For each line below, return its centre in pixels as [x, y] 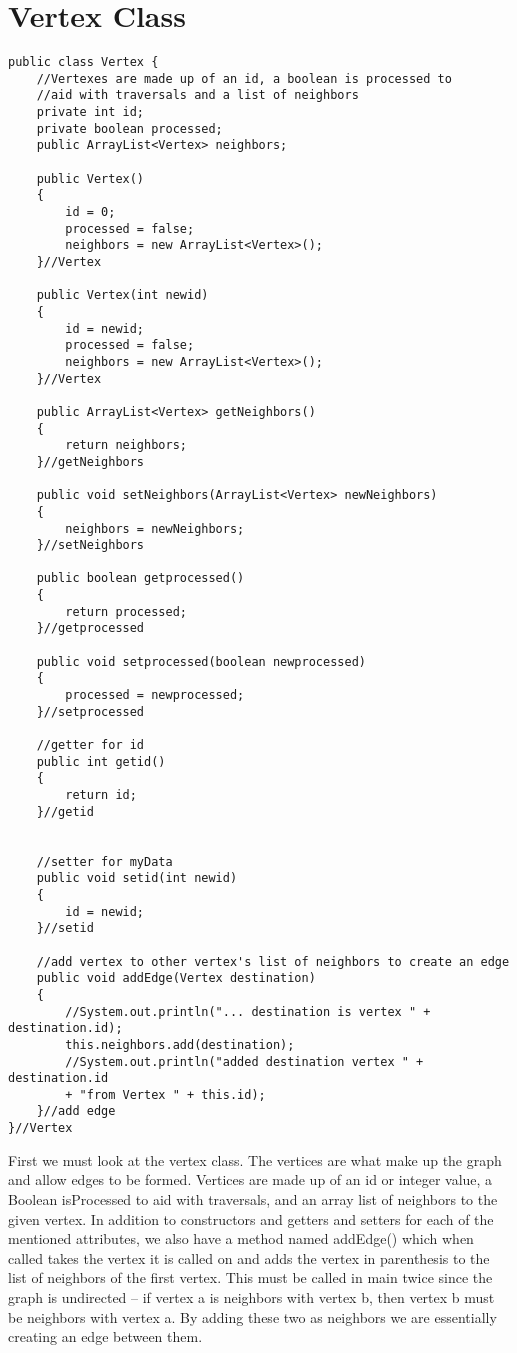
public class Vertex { [83, 62]
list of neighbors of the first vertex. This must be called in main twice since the [250, 1277]
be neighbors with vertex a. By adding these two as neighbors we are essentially [252, 1316]
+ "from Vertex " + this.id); [165, 1094]
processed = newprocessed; [155, 695]
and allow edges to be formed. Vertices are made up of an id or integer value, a [250, 1179]
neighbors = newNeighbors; [155, 528]
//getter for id [90, 745]
